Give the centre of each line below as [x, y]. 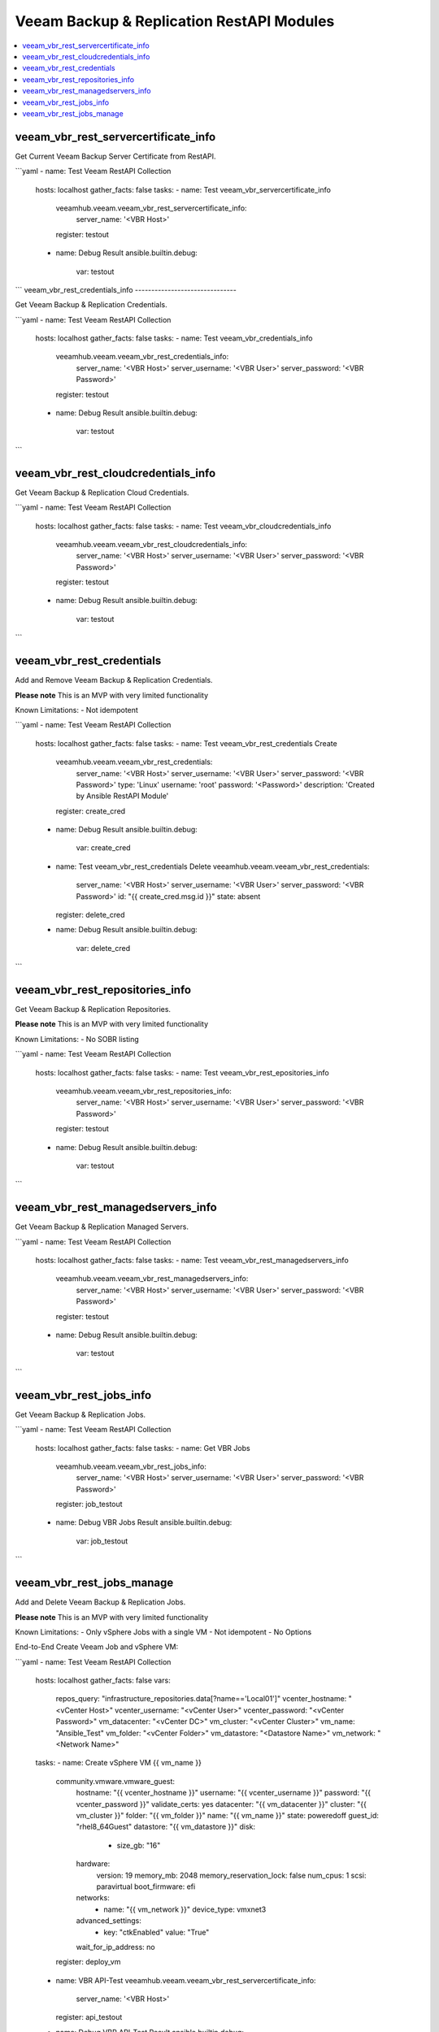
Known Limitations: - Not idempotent [76, 710]
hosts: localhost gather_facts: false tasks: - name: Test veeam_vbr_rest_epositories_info [182, 1072]
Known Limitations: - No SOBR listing [77, 1039]
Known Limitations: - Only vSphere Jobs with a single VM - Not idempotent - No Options [163, 1632]
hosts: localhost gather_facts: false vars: [103, 1680]
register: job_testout [89, 1504]
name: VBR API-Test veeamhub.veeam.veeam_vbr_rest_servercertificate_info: [186, 1980]
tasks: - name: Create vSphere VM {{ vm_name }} [119, 1763]
